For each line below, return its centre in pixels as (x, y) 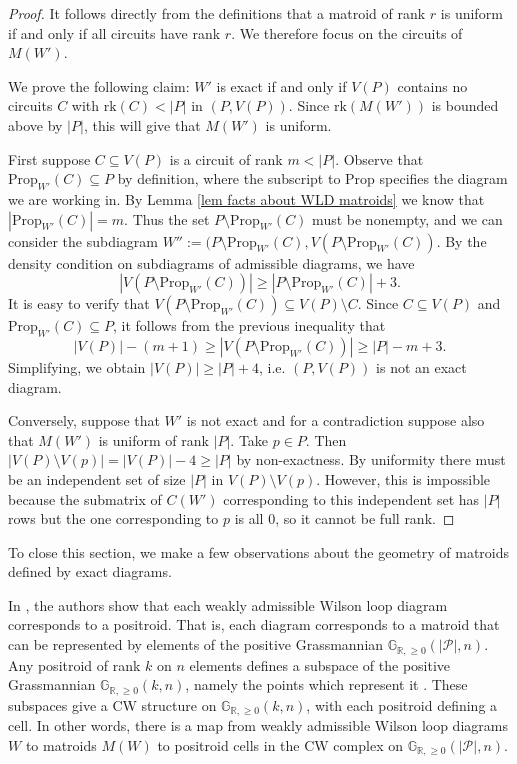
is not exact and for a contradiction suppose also (335, 420)
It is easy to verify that (79, 303)
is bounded (465, 105)
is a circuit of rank (226, 158)
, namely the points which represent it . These (326, 684)
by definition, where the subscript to (229, 178)
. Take (249, 439)
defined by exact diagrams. (90, 571)
